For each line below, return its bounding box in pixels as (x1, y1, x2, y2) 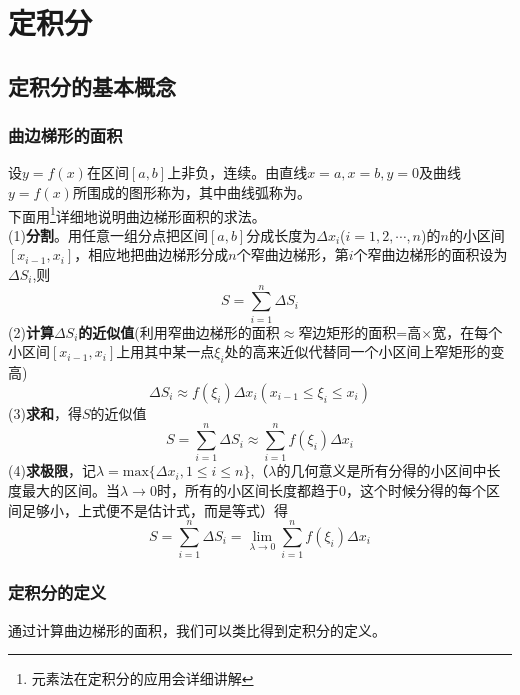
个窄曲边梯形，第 (236, 244, 349, 265)
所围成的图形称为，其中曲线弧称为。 (72, 181, 311, 202)
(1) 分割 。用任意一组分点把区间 (8, 224, 208, 245)
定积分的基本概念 (8, 70, 176, 101)
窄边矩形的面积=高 (298, 321, 422, 342)
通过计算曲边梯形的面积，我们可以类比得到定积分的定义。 (8, 619, 386, 640)
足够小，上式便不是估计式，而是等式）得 (21, 499, 288, 520)
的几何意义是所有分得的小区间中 (276, 460, 487, 481)
